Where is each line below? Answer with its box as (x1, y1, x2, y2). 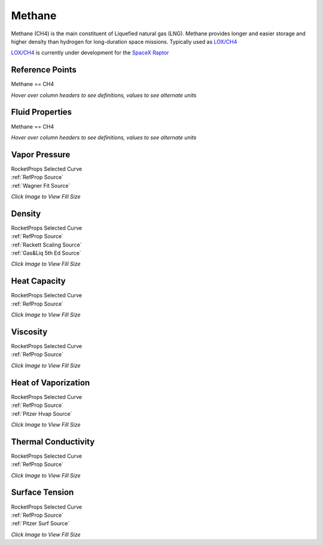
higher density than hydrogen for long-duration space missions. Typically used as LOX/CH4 (11, 38, 237, 45)
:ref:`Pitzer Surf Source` (11, 520, 70, 527)
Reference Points (11, 65, 77, 75)
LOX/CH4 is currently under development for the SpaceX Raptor (11, 49, 169, 56)
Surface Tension (11, 488, 74, 498)
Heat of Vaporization (11, 377, 90, 388)
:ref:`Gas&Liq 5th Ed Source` (11, 249, 81, 257)
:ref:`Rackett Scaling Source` (11, 241, 82, 248)
